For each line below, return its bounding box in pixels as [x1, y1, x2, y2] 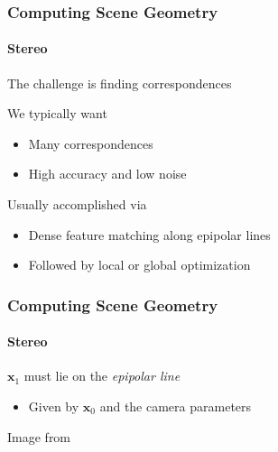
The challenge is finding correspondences [7, 73, 232, 92]
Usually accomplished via [7, 195, 147, 214]
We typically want [7, 104, 107, 123]
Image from [7, 427, 71, 446]
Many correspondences [28, 134, 153, 152]
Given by [28, 397, 79, 416]
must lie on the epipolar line [23, 366, 181, 385]
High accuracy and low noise [28, 164, 187, 183]
